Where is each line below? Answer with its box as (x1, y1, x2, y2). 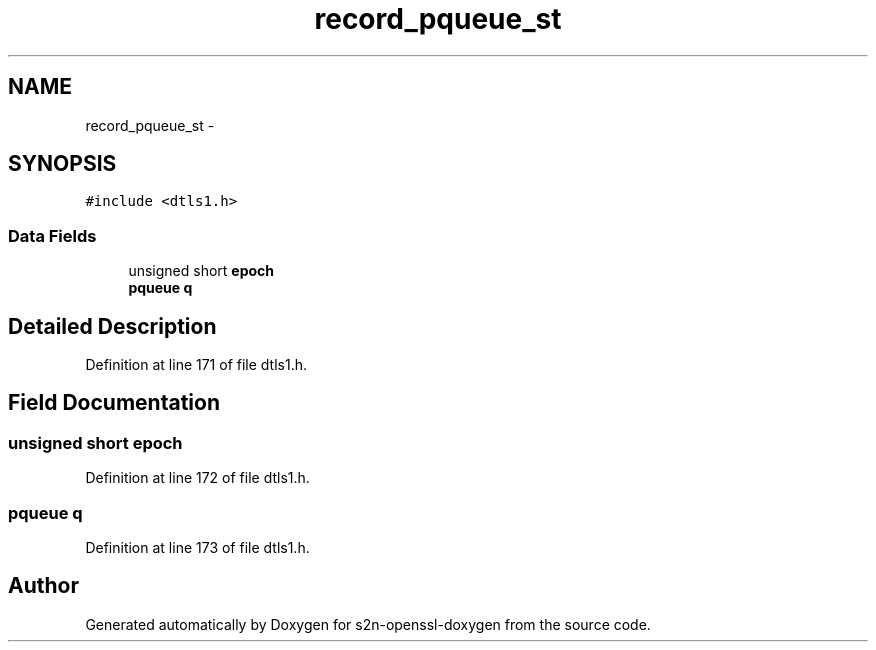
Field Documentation (8, 390, 220, 416)
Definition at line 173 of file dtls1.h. (85, 539, 310, 556)
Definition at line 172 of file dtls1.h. (85, 469, 310, 487)
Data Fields (8, 225, 97, 246)
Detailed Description (8, 313, 217, 339)
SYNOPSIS (8, 151, 117, 177)
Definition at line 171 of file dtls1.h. (85, 356, 307, 374)
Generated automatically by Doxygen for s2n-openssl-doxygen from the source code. (85, 615, 651, 633)
